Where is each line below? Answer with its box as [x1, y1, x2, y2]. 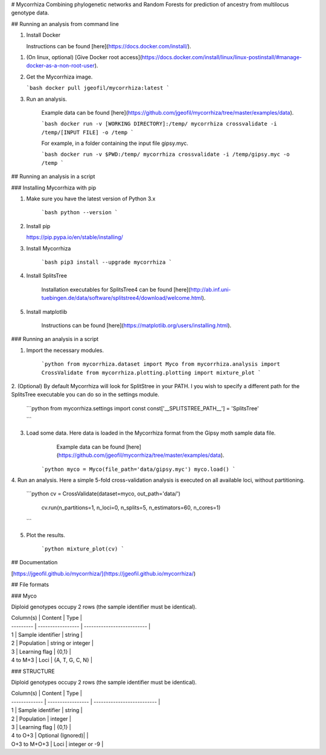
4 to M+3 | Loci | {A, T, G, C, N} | [11, 657, 93, 664]
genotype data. [11, 9, 50, 16]
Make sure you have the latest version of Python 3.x [26, 195, 156, 202]
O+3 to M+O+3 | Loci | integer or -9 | [11, 740, 104, 748]
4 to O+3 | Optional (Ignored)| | [11, 732, 89, 739]
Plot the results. [26, 531, 66, 538]
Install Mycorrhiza [26, 244, 71, 252]
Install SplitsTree [26, 272, 68, 279]
